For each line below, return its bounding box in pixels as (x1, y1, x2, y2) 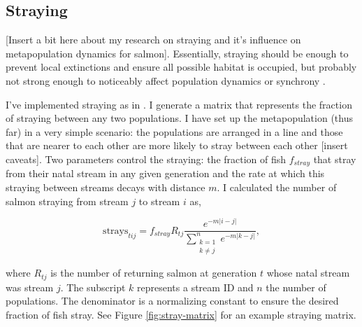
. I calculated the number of (217, 180, 337, 194)
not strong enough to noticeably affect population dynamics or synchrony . (6, 73, 326, 88)
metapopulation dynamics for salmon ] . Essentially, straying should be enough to (6, 46, 349, 60)
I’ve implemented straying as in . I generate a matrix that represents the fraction (6, 97, 352, 111)
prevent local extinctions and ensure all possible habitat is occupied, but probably (6, 60, 357, 74)
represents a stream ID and (137, 279, 254, 294)
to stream (138, 193, 180, 208)
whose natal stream (266, 265, 350, 280)
